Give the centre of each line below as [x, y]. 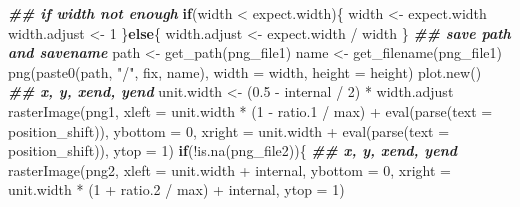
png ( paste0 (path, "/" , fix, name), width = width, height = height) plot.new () [245, 71]
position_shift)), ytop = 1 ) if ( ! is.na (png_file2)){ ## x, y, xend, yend [233, 150]
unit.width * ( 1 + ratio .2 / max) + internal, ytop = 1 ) [176, 189]
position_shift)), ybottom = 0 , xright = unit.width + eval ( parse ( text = [229, 130]
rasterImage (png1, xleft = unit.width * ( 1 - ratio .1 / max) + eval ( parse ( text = [250, 110]
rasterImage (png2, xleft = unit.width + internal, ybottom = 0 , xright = [229, 169]
